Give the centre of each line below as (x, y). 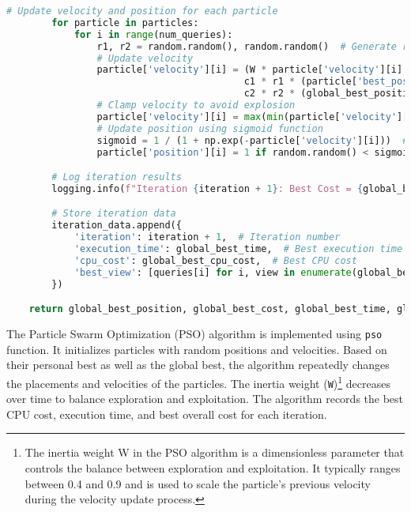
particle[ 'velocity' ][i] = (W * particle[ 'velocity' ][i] (250, 70)
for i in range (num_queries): (153, 34)
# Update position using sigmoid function (210, 128)
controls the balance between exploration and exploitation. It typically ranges (213, 468)
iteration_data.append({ (117, 226)
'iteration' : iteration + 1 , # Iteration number (207, 237)
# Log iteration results (117, 177)
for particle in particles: (125, 23)
